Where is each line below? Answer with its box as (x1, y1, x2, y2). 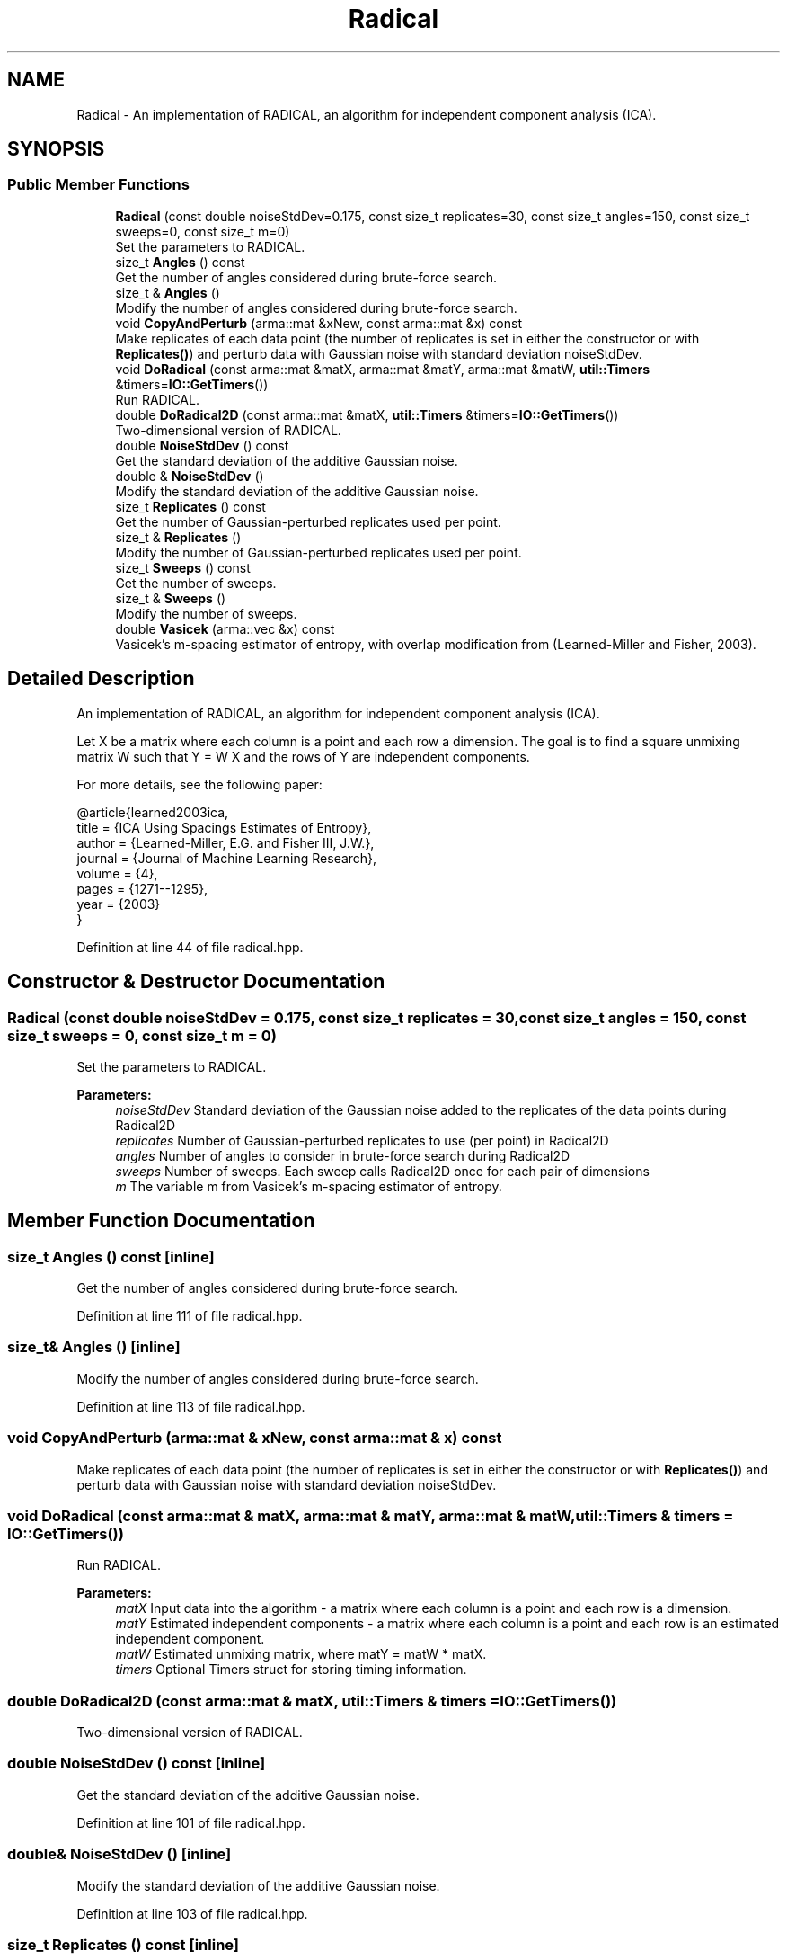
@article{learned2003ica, (76, 804, 229, 820)
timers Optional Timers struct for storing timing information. (115, 1662, 467, 1678)
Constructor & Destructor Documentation (7, 970, 385, 993)
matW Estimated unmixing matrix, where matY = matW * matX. (115, 1646, 487, 1662)
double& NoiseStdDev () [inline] (7, 1845, 232, 1864)
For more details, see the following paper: (76, 776, 323, 792)
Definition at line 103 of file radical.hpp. (76, 1905, 308, 1921)
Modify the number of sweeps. (115, 605, 297, 621)
